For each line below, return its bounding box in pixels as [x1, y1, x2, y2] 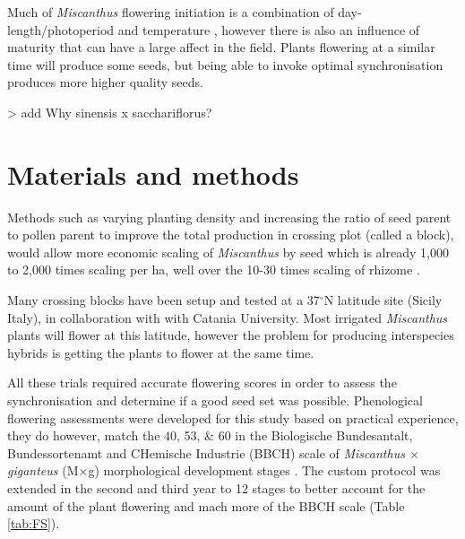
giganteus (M [7, 461, 79, 480]
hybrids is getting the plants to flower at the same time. [7, 343, 314, 361]
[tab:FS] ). [7, 514, 60, 533]
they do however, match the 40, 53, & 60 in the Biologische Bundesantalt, [7, 426, 413, 445]
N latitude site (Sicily [323, 291, 443, 309]
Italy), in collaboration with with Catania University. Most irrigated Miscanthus [7, 308, 448, 326]
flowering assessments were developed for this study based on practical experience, [7, 408, 459, 427]
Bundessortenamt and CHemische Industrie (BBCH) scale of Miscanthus [7, 443, 405, 462]
